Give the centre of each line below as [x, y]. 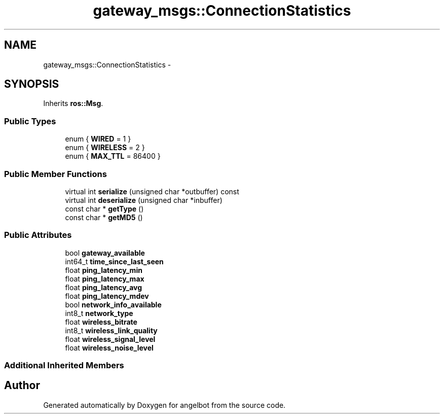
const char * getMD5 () [104, 217]
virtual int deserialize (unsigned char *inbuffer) [144, 200]
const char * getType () [104, 208]
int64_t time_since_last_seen [114, 261]
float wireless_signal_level [110, 339]
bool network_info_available [113, 304]
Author [22, 386]
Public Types [30, 121]
